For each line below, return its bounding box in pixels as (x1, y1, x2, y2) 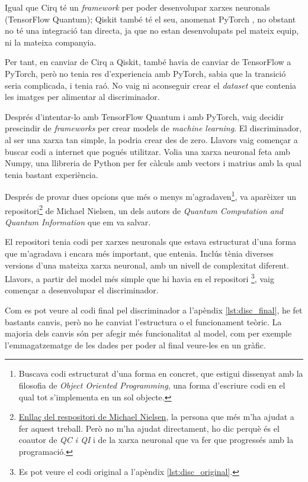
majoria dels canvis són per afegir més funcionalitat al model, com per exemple (5, 327, 292, 339)
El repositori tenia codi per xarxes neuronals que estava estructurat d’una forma (5, 235, 297, 248)
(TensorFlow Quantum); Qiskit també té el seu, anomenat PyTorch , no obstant (5, 12, 296, 25)
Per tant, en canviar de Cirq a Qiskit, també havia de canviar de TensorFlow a (5, 56, 291, 68)
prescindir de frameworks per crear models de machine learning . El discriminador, (5, 122, 302, 134)
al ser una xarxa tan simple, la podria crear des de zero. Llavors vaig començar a (5, 133, 298, 145)
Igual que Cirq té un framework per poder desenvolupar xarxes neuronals (5, 1, 270, 13)
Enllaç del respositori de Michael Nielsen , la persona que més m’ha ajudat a (18, 410, 294, 423)
